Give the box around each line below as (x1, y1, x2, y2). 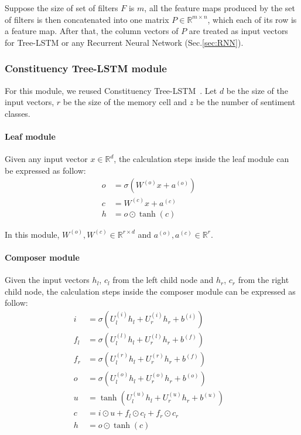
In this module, (5, 228, 60, 240)
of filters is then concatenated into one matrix (5, 13, 169, 25)
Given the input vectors (5, 274, 90, 286)
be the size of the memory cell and (63, 96, 187, 108)
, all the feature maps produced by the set (144, 2, 295, 14)
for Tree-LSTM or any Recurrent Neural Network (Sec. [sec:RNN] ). (5, 36, 244, 48)
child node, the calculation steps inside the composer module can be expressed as (5, 285, 296, 297)
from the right (238, 274, 289, 286)
